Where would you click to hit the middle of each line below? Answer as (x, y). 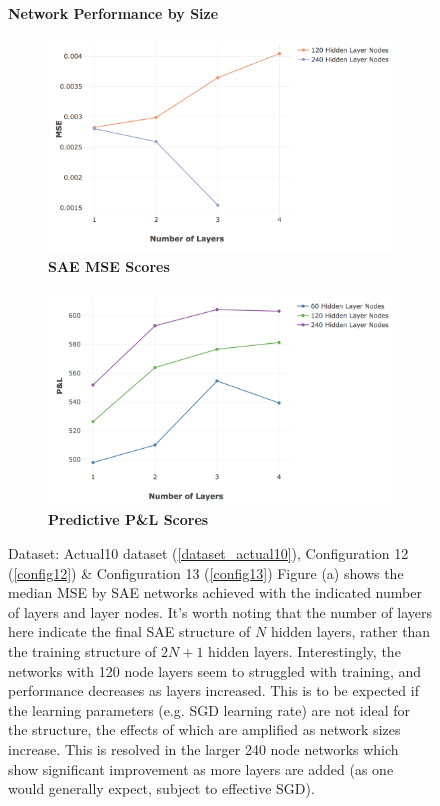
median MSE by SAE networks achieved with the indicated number (215, 592)
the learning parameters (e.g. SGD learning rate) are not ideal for (209, 709)
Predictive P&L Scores (128, 519)
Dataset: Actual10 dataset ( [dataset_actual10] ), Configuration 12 (208, 552)
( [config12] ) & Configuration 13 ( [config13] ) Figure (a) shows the (206, 572)
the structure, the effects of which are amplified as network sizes (204, 729)
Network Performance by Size (113, 13)
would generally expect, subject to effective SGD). (161, 788)
